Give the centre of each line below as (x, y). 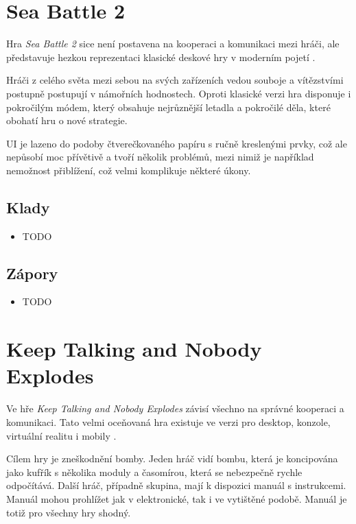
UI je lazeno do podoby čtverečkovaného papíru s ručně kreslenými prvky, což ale (177, 143)
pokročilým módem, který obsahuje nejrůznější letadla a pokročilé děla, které (168, 107)
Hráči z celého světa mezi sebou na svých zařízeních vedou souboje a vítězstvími (175, 80)
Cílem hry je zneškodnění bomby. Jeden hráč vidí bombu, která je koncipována (172, 458)
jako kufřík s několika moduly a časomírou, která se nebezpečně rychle (154, 472)
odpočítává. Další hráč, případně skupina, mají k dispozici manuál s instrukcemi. (176, 485)
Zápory (32, 273)
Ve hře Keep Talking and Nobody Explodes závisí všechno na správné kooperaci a (175, 408)
